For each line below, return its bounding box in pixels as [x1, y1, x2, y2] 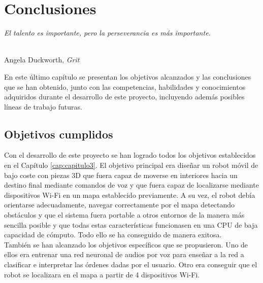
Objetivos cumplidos [4, 126, 113, 141]
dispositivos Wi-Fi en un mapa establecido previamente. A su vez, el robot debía [4, 189, 255, 200]
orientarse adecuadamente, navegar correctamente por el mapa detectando [4, 199, 235, 210]
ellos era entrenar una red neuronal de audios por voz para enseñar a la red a [4, 249, 244, 260]
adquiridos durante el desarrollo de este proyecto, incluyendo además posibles [4, 91, 245, 102]
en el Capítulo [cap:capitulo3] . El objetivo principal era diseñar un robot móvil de [4, 160, 258, 170]
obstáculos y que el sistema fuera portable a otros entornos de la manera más [4, 209, 245, 220]
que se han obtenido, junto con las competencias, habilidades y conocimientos [4, 81, 246, 92]
